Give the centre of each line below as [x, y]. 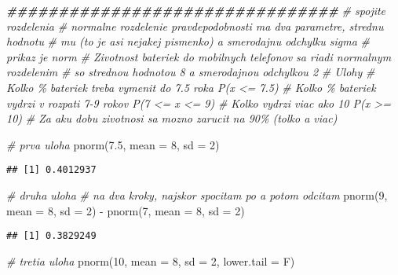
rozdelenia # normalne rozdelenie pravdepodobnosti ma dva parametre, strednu [195, 26]
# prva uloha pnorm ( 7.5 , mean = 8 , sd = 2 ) [113, 144]
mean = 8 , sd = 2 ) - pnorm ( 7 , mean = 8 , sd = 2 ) [126, 210]
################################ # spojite [196, 10]
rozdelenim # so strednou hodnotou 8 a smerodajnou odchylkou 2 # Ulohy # [191, 72]
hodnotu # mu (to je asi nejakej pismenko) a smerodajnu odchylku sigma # [188, 41]
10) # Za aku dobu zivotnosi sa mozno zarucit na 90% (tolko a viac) [172, 118]
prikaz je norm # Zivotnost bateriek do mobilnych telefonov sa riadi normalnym [199, 56]
